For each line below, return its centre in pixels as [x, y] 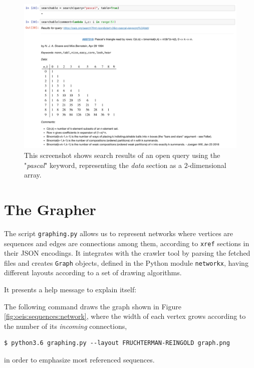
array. [33, 175]
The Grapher [50, 209]
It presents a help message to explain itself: [70, 290]
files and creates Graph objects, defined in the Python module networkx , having [126, 262]
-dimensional [207, 165]
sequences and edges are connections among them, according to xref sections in [127, 243]
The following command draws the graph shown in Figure [93, 306]
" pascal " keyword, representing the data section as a [103, 165]
